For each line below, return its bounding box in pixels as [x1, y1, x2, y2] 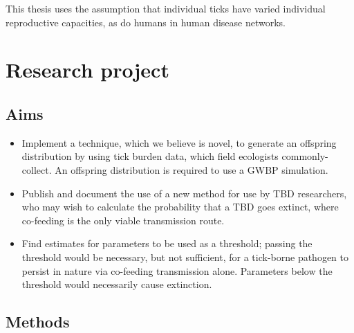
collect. [21, 162, 52, 177]
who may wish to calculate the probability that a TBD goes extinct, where [21, 199, 339, 214]
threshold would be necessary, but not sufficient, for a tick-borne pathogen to [21, 249, 349, 264]
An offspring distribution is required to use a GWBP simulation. [55, 162, 328, 177]
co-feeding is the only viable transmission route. [21, 213, 225, 227]
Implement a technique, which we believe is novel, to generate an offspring [21, 135, 337, 150]
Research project [6, 55, 169, 84]
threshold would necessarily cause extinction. [21, 277, 212, 291]
